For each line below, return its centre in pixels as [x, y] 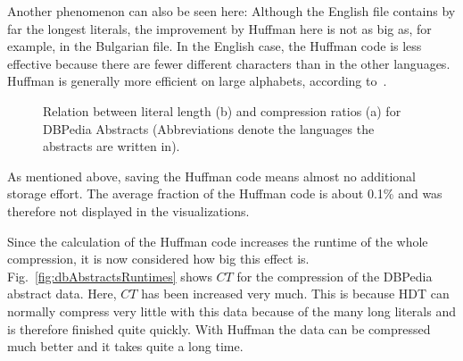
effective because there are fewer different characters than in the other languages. [229, 63]
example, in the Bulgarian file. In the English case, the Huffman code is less [215, 46]
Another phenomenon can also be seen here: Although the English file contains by [231, 11]
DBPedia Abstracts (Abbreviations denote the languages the [209, 128]
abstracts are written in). [112, 146]
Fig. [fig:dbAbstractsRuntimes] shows [110, 276]
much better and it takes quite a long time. [125, 346]
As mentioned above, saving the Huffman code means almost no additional [212, 176]
